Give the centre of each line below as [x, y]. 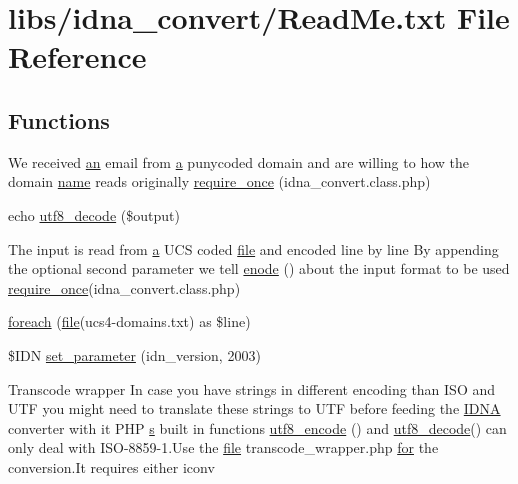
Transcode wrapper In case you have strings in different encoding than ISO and [252, 388]
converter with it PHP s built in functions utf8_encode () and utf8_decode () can [257, 427]
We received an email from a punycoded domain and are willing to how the [238, 161]
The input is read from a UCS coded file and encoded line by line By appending [253, 248]
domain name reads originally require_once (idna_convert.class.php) [219, 181]
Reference [77, 56]
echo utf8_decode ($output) [94, 214]
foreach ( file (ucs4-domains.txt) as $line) [129, 321]
